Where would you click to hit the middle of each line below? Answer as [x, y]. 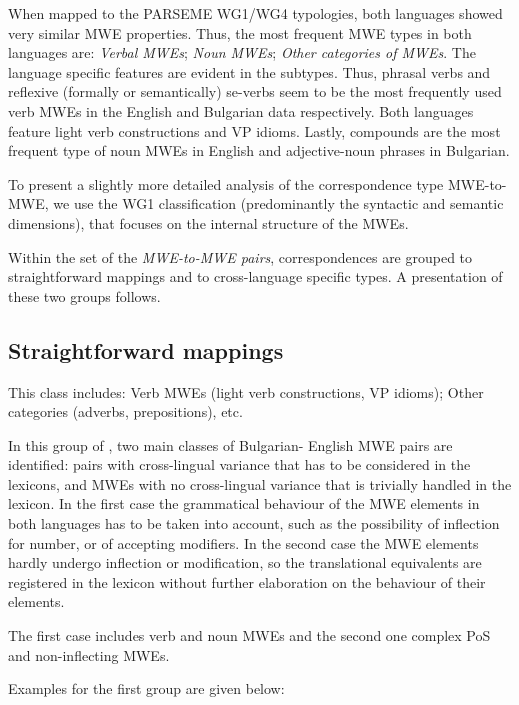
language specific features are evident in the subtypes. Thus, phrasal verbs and [249, 71]
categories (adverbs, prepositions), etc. [125, 411]
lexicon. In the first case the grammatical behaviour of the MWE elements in [244, 503]
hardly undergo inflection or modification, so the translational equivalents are [245, 562]
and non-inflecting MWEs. [89, 654]
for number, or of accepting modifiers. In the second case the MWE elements [243, 542]
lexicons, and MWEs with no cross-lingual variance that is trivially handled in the [260, 483]
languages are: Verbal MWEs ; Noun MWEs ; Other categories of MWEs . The [242, 52]
